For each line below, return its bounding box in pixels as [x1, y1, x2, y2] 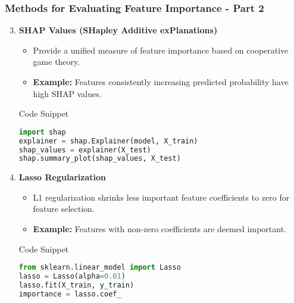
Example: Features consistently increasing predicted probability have [33, 76, 289, 88]
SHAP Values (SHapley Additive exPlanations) [18, 24, 218, 36]
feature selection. [33, 202, 95, 215]
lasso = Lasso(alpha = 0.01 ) [18, 272, 126, 281]
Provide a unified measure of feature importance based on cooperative [33, 43, 289, 56]
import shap [18, 127, 66, 136]
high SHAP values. [33, 87, 102, 99]
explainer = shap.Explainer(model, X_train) [18, 136, 198, 145]
